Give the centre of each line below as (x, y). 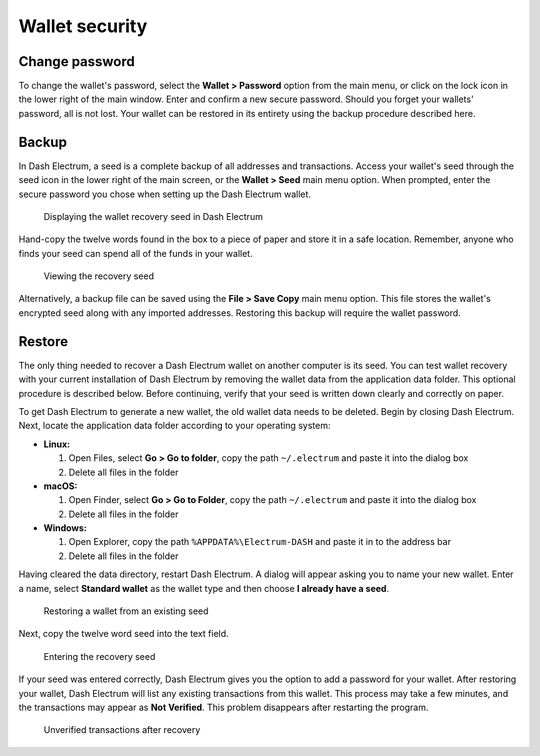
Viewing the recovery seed (99, 276)
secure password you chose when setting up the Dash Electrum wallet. (165, 194)
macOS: (60, 486)
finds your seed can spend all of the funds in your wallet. (136, 253)
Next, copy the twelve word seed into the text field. (123, 634)
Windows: (65, 528)
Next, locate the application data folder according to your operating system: (174, 426)
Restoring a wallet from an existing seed (126, 611)
